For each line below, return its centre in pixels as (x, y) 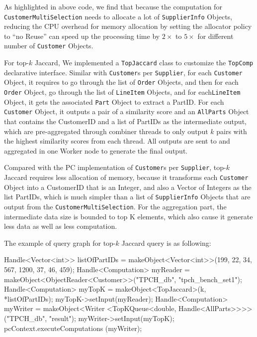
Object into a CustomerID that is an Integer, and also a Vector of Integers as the (128, 187)
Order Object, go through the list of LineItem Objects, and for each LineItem (122, 92)
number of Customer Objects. (49, 46)
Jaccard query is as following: (166, 243)
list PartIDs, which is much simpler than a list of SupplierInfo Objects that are (127, 197)
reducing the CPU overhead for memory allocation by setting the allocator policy (128, 26)
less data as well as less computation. (61, 226)
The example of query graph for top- (60, 243)
